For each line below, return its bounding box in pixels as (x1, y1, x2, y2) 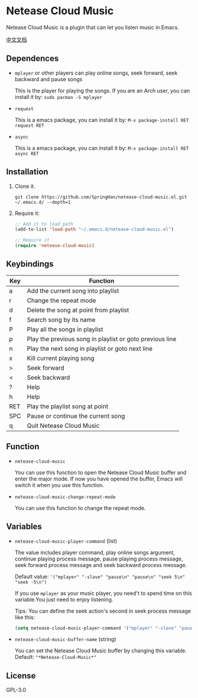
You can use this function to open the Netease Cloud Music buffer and (14, 469, 187, 476)
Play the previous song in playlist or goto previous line (27, 335, 177, 343)
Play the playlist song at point (27, 402, 108, 410)
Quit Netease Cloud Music (27, 421, 100, 430)
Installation (6, 167, 48, 177)
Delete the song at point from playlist (27, 306, 129, 314)
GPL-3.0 (6, 686, 27, 694)
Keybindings (6, 259, 54, 269)
